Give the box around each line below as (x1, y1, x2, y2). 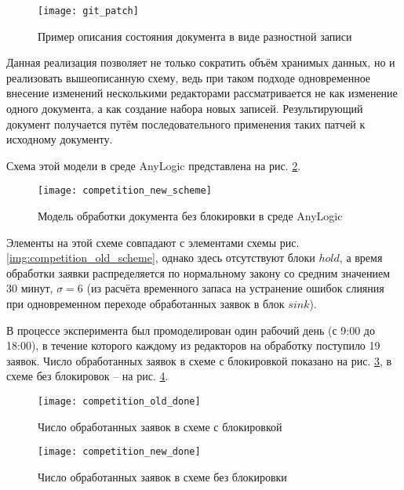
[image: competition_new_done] (38, 446, 201, 458)
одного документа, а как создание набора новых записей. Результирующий (6, 100, 363, 117)
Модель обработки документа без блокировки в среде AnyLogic (38, 208, 343, 224)
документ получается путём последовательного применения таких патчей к (6, 115, 366, 132)
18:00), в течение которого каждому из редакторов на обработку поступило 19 (6, 337, 380, 354)
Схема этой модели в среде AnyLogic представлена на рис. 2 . (6, 157, 301, 173)
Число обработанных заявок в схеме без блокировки (38, 468, 287, 485)
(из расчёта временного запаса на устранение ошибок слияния (86, 280, 384, 296)
